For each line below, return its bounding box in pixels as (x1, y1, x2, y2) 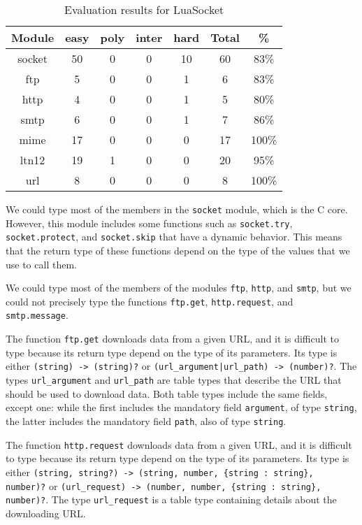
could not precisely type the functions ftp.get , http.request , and (6, 294, 294, 308)
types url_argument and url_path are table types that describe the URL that (6, 373, 342, 387)
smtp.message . (6, 308, 68, 322)
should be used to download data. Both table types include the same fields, (6, 386, 328, 401)
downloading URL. (6, 505, 86, 520)
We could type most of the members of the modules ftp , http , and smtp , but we (6, 280, 352, 295)
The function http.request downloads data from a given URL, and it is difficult (6, 437, 352, 452)
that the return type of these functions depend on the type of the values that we (6, 243, 350, 257)
